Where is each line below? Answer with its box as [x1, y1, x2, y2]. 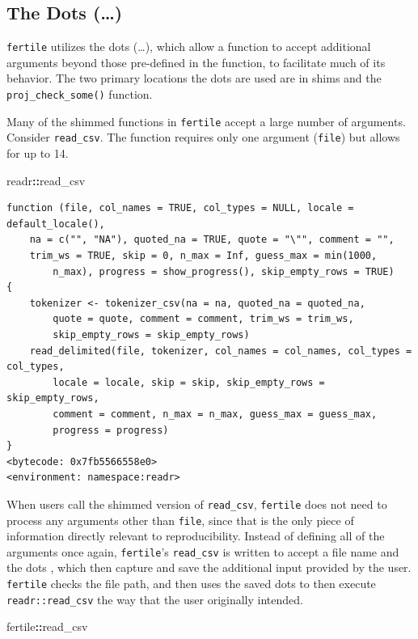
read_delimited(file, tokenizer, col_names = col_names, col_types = [29, 345, 412, 357]
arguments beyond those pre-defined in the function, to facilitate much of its [6, 53, 386, 70]
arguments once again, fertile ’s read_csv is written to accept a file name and [6, 543, 399, 560]
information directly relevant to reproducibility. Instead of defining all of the [6, 527, 385, 544]
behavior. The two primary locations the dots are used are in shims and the [6, 70, 382, 87]
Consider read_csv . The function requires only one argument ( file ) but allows [6, 129, 400, 146]
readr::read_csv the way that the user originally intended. [6, 590, 303, 607]
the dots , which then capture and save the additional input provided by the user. [6, 559, 412, 576]
